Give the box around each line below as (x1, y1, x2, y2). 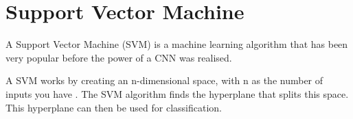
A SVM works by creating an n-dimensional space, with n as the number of (5, 73, 323, 88)
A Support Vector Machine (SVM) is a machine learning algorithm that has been (5, 37, 348, 51)
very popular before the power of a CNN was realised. (5, 50, 232, 64)
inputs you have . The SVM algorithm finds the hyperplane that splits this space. (5, 86, 349, 101)
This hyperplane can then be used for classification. (5, 100, 223, 114)
